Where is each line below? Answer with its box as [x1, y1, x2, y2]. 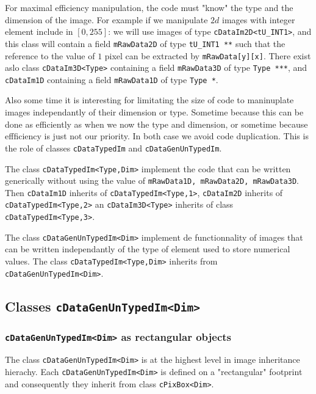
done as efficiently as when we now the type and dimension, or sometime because [5, 117, 308, 130]
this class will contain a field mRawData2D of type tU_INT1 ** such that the [5, 37, 285, 49]
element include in [5, 25, 73, 38]
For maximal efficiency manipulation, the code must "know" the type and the [5, 1, 293, 13]
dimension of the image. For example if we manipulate [5, 13, 208, 26]
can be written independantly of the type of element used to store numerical [5, 243, 290, 255]
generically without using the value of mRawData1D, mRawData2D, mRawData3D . [5, 174, 299, 187]
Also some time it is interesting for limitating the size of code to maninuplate [5, 93, 294, 106]
